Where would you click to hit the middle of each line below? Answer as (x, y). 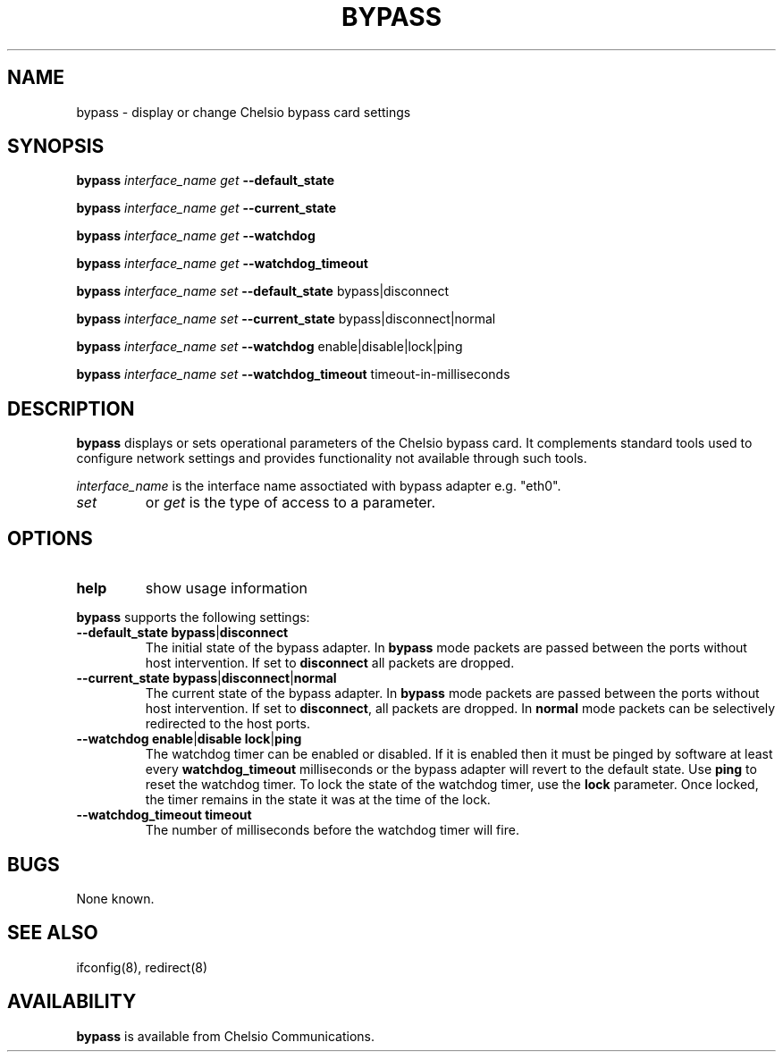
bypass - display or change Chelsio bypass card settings (244, 112)
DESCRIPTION (71, 408)
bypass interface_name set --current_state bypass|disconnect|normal (286, 319)
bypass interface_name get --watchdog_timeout (222, 264)
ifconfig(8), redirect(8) (142, 967)
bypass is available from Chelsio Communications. (225, 1036)
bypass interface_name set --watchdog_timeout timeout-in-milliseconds (293, 374)
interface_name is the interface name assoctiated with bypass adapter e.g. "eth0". (319, 486)
